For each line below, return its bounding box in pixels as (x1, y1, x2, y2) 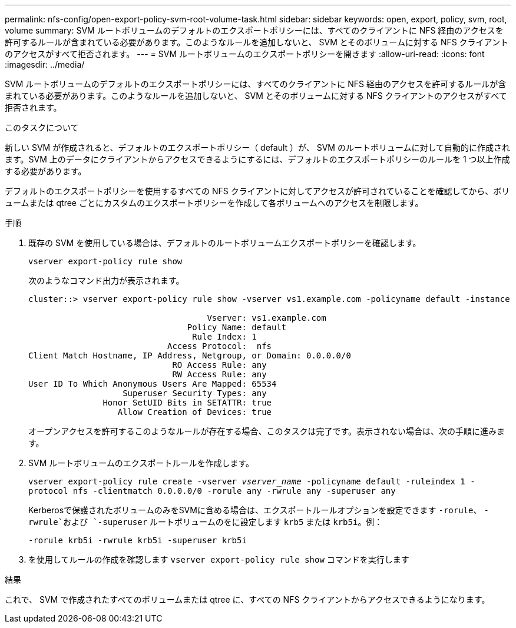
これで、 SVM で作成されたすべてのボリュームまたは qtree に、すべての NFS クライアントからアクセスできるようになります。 (5, 594, 490, 604)
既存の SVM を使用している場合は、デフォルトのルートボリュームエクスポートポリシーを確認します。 (28, 238, 421, 248)
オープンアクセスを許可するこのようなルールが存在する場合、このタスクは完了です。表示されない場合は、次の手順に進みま (28, 426, 505, 436)
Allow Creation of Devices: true (117, 407, 272, 417)
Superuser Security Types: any (123, 388, 267, 398)
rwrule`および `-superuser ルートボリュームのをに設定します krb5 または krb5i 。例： (28, 517, 383, 527)
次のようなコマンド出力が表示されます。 (28, 275, 184, 285)
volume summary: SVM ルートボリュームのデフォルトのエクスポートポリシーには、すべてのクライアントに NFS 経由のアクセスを (5, 25, 504, 35)
